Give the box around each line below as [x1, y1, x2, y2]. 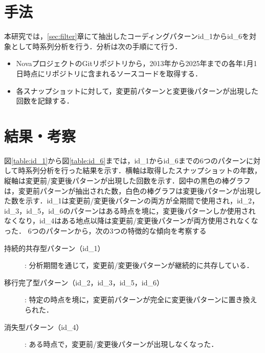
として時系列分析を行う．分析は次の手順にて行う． [11, 40, 182, 51]
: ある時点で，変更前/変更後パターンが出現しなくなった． [25, 339, 218, 349]
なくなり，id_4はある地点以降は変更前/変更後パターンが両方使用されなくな [4, 215, 258, 226]
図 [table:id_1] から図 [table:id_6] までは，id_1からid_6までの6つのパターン [4, 155, 247, 165]
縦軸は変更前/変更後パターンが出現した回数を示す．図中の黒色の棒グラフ [4, 175, 251, 185]
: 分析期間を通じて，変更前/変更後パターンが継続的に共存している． [25, 260, 254, 271]
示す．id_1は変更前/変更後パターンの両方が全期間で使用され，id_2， [25, 195, 259, 206]
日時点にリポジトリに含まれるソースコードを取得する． [16, 68, 203, 78]
